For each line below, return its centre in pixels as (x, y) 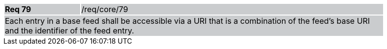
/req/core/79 (105, 9)
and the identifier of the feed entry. (70, 31)
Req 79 (18, 9)
